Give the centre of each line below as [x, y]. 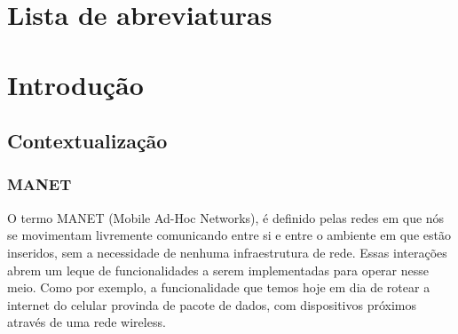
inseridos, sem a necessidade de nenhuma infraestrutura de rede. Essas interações [227, 252]
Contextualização [87, 141]
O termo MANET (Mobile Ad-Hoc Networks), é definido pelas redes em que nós [226, 217]
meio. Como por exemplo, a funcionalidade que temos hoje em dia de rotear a [219, 287]
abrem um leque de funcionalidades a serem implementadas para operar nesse [218, 270]
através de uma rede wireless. [87, 322]
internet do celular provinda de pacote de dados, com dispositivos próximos [212, 304]
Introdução [75, 84]
